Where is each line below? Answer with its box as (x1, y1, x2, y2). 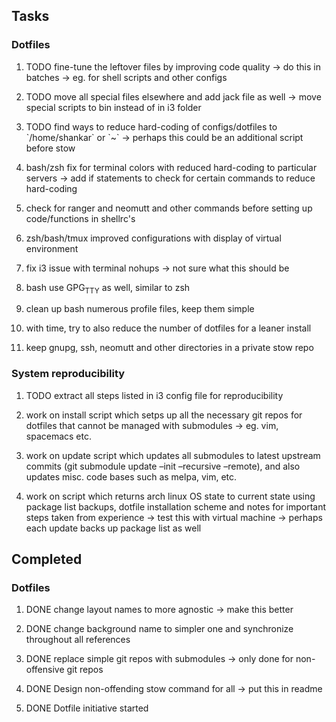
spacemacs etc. (25, 430, 93, 442)
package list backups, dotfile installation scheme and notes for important (25, 500, 327, 513)
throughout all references (25, 634, 131, 646)
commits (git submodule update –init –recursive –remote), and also (25, 460, 301, 472)
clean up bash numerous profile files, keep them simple (25, 303, 255, 315)
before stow (25, 142, 76, 154)
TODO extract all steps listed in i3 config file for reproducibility (25, 389, 284, 401)
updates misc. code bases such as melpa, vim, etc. (25, 470, 238, 483)
